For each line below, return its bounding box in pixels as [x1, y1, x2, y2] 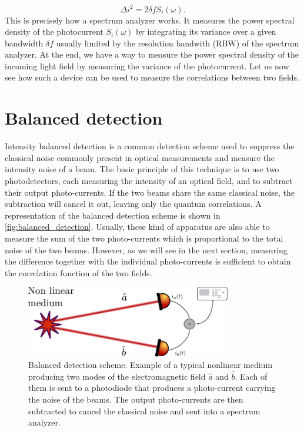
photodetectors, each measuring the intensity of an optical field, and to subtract [5, 174, 293, 186]
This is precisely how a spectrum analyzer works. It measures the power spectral [5, 14, 295, 26]
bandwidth [5, 36, 44, 49]
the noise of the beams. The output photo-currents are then [28, 393, 243, 405]
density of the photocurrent [5, 25, 103, 38]
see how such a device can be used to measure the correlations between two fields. [5, 71, 299, 83]
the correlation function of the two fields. [5, 266, 152, 279]
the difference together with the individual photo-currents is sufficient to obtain [5, 255, 291, 267]
